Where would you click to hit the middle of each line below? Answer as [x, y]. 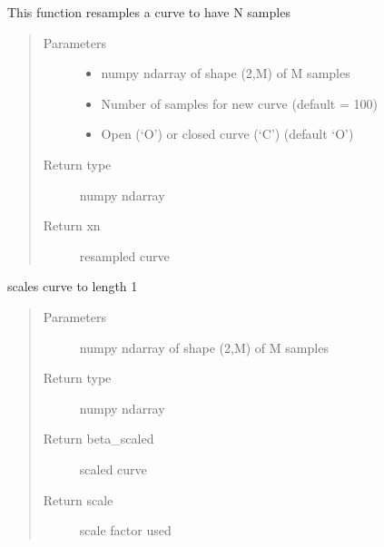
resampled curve [124, 255]
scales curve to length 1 [73, 286]
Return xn [72, 225]
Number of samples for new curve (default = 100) [239, 103]
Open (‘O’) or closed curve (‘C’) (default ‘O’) [227, 134]
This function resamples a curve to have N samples [149, 12]
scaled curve [113, 469]
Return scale [78, 499]
